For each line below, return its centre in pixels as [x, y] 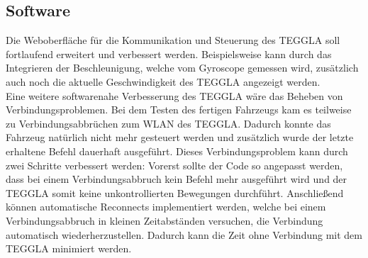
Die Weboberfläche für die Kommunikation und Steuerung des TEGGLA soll [173, 40]
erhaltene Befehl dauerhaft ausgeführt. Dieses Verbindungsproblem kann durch [177, 151]
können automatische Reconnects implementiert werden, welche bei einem [166, 207]
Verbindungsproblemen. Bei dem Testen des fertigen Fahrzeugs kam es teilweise [179, 110]
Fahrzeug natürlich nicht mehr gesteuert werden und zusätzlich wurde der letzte [180, 137]
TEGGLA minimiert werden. [69, 248]
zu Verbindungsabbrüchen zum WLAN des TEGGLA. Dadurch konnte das [168, 123]
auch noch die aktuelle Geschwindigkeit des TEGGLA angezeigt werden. [163, 81]
